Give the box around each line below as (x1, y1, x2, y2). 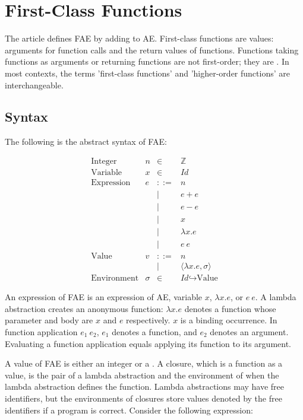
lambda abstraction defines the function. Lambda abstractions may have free (5, 380, 285, 393)
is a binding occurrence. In (180, 314, 277, 326)
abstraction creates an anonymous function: (5, 302, 163, 314)
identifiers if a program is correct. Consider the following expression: (5, 403, 253, 416)
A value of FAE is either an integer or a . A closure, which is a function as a (5, 357, 283, 370)
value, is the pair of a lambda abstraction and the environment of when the (5, 368, 279, 381)
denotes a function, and (112, 326, 197, 338)
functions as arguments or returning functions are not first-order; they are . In (5, 55, 289, 68)
